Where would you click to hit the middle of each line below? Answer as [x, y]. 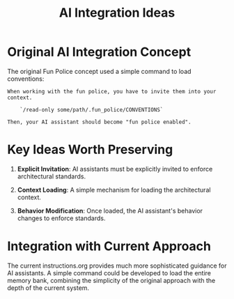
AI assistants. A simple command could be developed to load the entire [109, 273]
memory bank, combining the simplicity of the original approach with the [111, 280]
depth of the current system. [48, 288]
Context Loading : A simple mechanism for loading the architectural [114, 190]
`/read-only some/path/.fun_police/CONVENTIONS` [92, 109]
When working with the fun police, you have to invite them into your [112, 91]
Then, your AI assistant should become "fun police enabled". [99, 122]
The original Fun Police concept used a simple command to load [99, 71]
